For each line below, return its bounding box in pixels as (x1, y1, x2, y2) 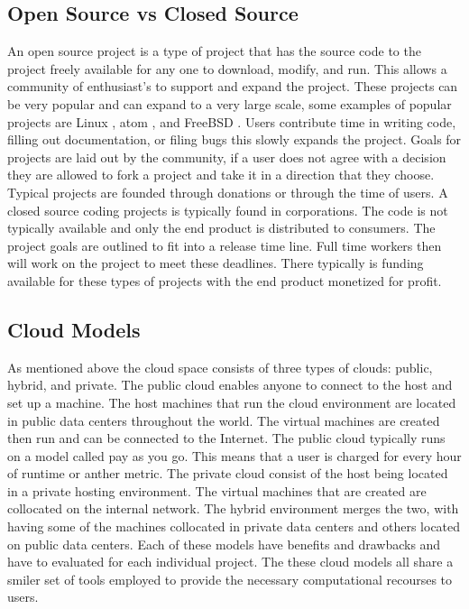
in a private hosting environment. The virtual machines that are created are (7, 481, 427, 500)
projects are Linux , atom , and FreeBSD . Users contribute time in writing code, (7, 112, 456, 131)
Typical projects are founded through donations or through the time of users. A (7, 182, 448, 201)
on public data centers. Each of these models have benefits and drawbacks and (7, 534, 441, 553)
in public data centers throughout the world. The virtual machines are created (7, 411, 440, 429)
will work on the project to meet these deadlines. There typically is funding (7, 254, 424, 272)
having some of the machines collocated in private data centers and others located (7, 517, 461, 536)
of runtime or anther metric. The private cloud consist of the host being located (7, 464, 448, 483)
